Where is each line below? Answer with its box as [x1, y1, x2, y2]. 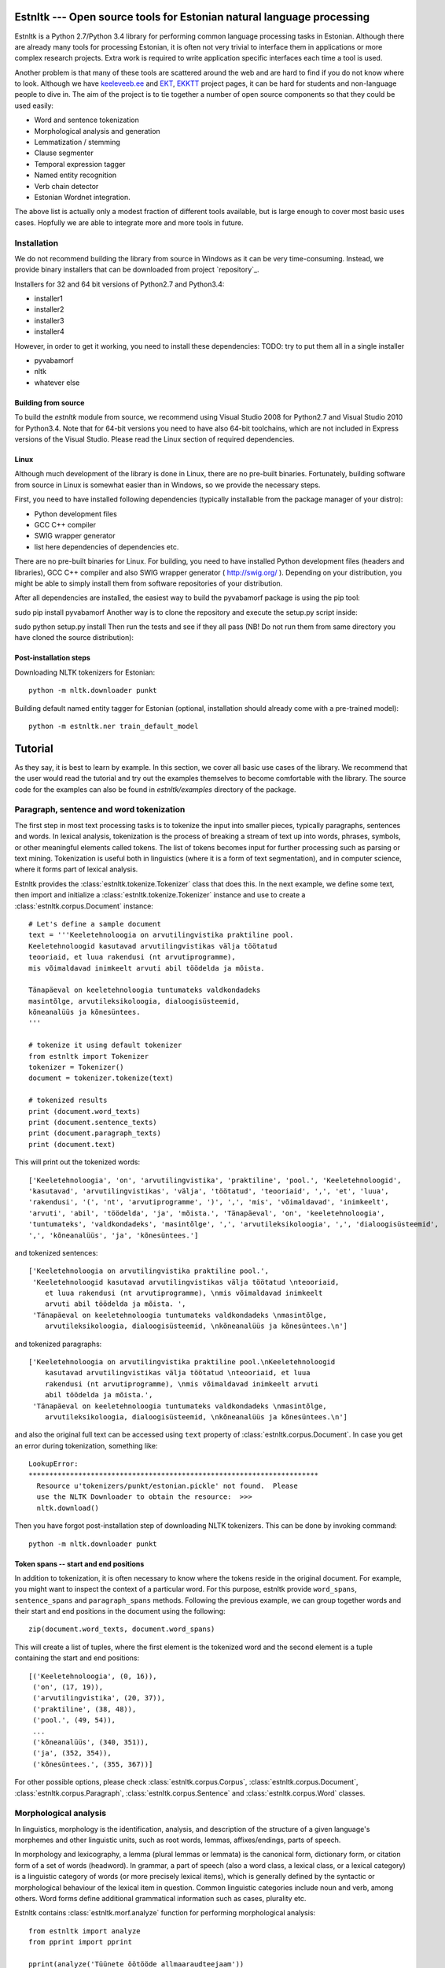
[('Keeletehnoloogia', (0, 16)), [28, 1671, 157, 1681]
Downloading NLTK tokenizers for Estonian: [14, 668, 156, 677]
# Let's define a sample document [28, 919, 161, 928]
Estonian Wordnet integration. [34, 192, 131, 202]
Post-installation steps [14, 653, 90, 663]
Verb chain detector [34, 181, 99, 191]
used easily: [14, 101, 54, 110]
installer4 [34, 327, 64, 336]
